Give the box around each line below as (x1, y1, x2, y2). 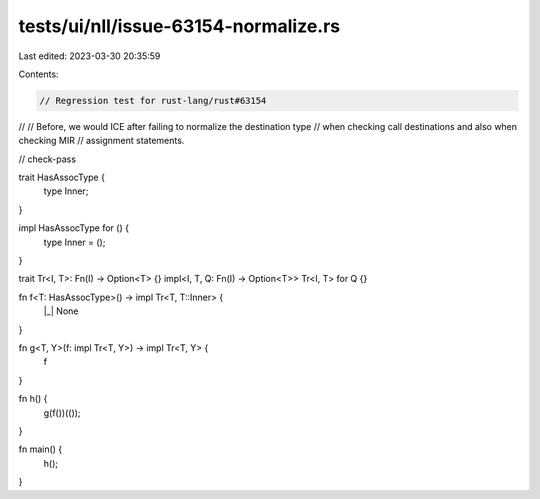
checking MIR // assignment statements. (18, 135, 185, 147)
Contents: (18, 68, 59, 80)
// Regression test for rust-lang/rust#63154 (39, 95, 267, 106)
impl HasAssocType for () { (18, 222, 130, 234)
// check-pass (18, 153, 77, 165)
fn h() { (18, 393, 48, 405)
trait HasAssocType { (18, 171, 105, 184)
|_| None (43, 305, 79, 317)
